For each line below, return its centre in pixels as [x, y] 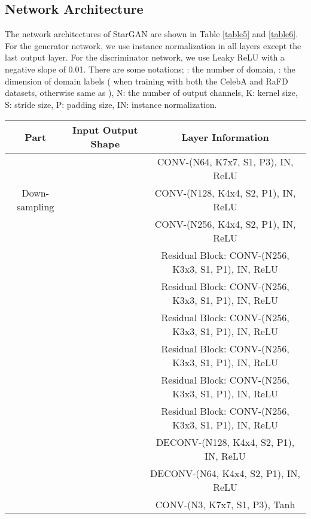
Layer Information [225, 137]
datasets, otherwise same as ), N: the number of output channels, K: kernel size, [151, 93]
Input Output [105, 130]
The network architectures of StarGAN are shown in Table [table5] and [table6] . [152, 34]
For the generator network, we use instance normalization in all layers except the [153, 45]
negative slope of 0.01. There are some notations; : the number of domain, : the [150, 69]
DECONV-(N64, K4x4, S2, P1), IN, [225, 473]
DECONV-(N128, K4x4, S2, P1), [225, 442]
